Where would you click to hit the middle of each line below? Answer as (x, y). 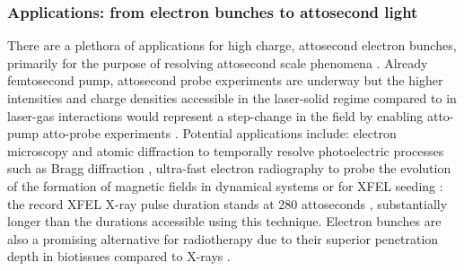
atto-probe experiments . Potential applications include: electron (219, 133)
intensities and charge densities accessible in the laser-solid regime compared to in (232, 98)
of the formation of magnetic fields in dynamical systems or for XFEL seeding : (225, 185)
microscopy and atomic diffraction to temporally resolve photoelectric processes (226, 150)
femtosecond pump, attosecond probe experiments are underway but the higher (225, 80)
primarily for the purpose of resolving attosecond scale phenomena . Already (218, 62)
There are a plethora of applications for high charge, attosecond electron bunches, (232, 45)
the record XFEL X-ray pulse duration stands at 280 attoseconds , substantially (228, 203)
